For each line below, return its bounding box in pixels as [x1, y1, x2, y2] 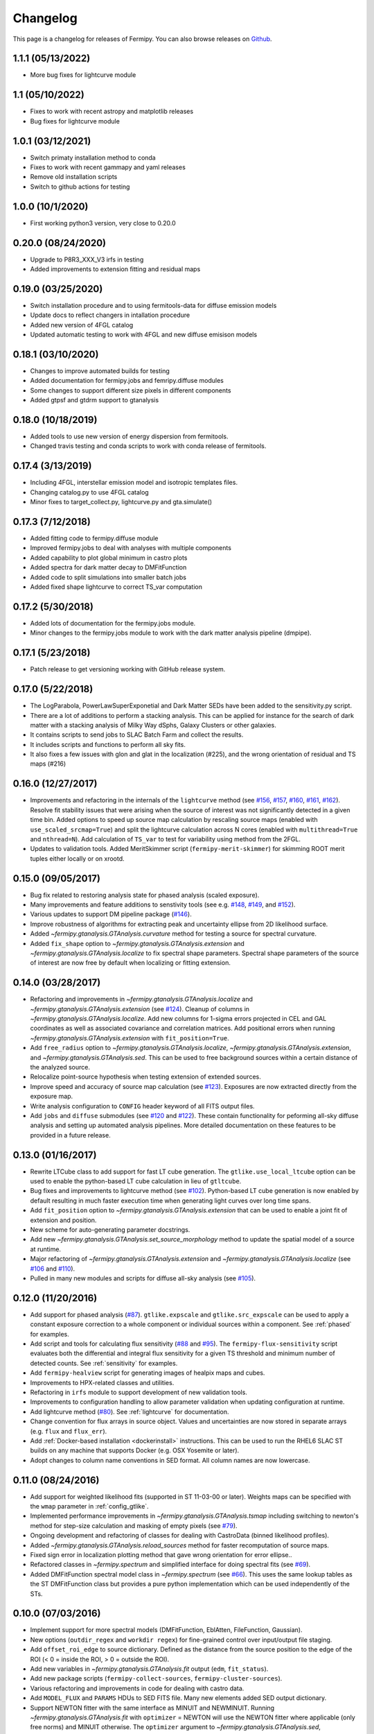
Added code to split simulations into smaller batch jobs [30, 573, 187, 581]
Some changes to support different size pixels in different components [30, 386, 231, 395]
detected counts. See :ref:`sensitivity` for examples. [30, 1359, 178, 1367]
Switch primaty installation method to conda [30, 153, 156, 162]
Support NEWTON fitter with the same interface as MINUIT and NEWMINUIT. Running [30, 1703, 275, 1712]
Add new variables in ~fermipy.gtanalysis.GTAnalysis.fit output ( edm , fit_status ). [30, 1665, 269, 1673]
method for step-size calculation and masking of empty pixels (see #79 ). [30, 1521, 238, 1529]
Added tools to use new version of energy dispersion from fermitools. [30, 432, 229, 440]
